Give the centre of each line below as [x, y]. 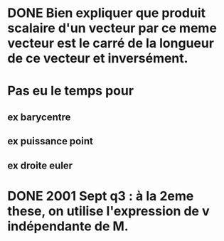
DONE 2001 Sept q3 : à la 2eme [101, 196]
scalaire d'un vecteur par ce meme [112, 28]
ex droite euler [40, 165]
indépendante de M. [68, 226]
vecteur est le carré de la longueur [111, 43]
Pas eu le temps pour [70, 91]
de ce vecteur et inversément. [98, 59]
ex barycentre [39, 117]
